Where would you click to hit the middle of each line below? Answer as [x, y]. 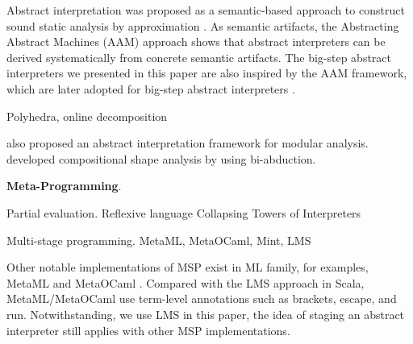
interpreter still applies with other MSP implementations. [148, 330]
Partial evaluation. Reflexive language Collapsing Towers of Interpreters [184, 212]
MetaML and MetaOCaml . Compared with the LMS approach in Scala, [186, 282]
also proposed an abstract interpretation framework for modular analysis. [188, 143]
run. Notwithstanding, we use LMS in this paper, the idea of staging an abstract [206, 314]
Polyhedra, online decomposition [87, 116]
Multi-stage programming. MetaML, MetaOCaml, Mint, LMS [159, 240]
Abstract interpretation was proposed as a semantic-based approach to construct [206, 10]
